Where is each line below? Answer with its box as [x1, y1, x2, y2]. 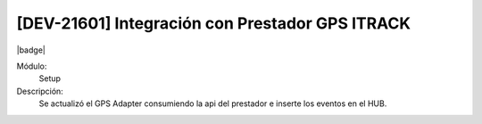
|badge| [16, 45, 46, 55]
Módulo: [16, 61, 47, 71]
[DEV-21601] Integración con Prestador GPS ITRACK [16, 13, 411, 33]
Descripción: [16, 86, 64, 96]
